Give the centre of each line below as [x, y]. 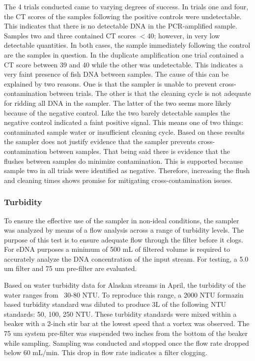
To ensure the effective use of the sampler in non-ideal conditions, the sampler [122, 220]
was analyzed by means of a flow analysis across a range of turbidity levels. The [124, 230]
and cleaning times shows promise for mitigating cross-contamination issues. [118, 180]
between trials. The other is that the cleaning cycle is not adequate [150, 93]
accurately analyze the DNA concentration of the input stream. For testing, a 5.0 [126, 258]
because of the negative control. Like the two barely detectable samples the [117, 112]
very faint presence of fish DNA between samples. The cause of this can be [116, 74]
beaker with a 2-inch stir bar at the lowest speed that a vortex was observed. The [127, 323]
